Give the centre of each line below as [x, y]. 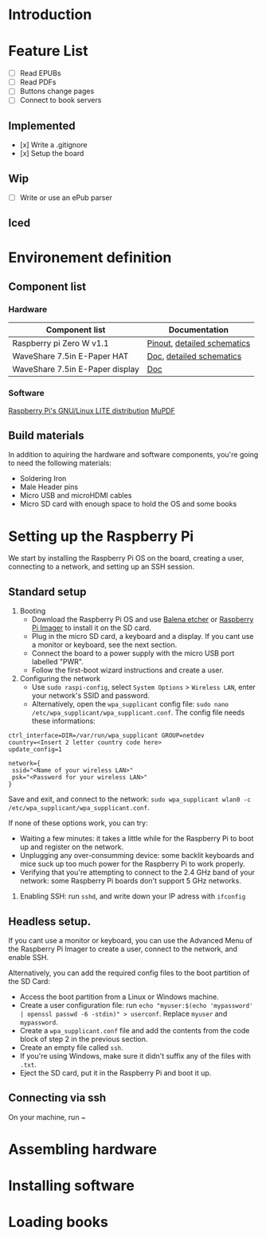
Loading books [59, 1222]
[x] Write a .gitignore [53, 145]
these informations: [63, 721]
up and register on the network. [72, 847]
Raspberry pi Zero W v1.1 [61, 343]
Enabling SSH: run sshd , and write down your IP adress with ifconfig [133, 896]
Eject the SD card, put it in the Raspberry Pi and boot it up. [115, 1073]
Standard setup [47, 592]
